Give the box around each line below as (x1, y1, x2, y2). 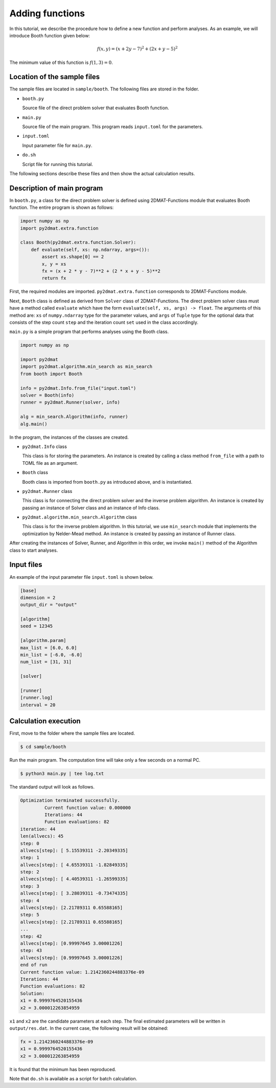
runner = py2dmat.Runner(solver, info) (20, 399, 120, 406)
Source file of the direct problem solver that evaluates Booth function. (22, 105, 169, 111)
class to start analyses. (9, 547, 58, 553)
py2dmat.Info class (22, 443, 67, 450)
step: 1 (20, 855, 39, 861)
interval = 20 (20, 702, 56, 707)
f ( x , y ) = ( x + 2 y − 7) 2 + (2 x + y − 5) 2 (97, 45, 178, 52)
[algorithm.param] (20, 637, 66, 644)
